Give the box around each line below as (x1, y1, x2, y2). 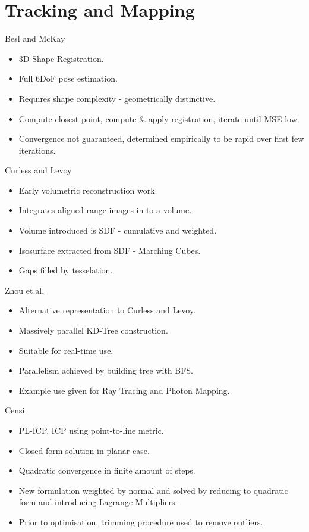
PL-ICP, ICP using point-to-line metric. (18, 424, 164, 436)
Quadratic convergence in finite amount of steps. (18, 464, 196, 477)
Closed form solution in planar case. (18, 444, 150, 456)
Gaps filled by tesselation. (18, 264, 113, 276)
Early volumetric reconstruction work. (18, 183, 157, 196)
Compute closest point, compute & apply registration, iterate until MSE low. (18, 112, 299, 125)
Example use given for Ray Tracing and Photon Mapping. (18, 384, 230, 396)
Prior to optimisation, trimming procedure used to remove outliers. (18, 515, 263, 528)
